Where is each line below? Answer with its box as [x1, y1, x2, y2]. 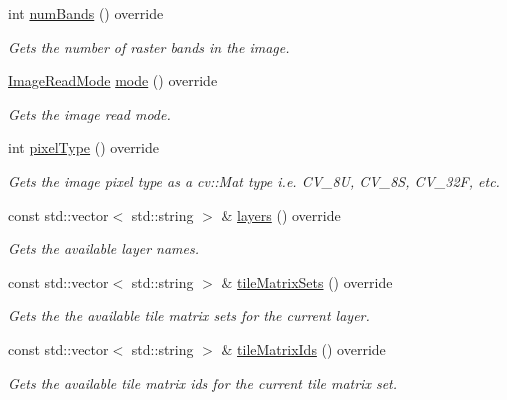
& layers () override [221, 204, 341, 225]
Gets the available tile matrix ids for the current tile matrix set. [8, 372, 398, 393]
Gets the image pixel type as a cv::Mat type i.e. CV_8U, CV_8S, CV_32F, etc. [8, 170, 500, 191]
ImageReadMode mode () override [8, 70, 218, 91]
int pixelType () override [8, 137, 160, 158]
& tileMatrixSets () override [221, 271, 393, 292]
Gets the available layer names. [8, 238, 200, 259]
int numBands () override [8, 3, 164, 23]
